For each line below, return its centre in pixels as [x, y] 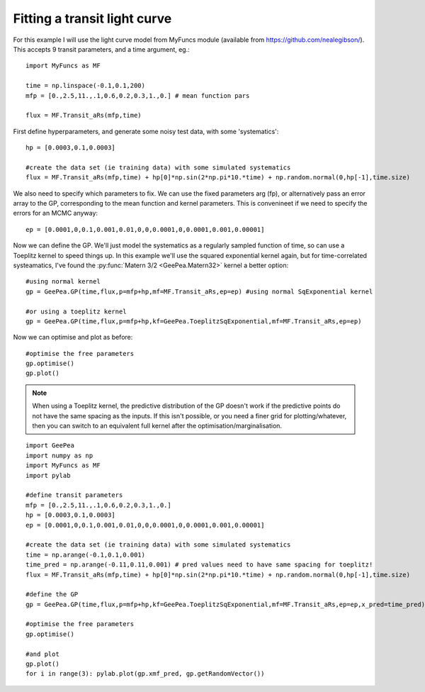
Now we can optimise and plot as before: [73, 337]
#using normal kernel [63, 281]
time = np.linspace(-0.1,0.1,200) [85, 86]
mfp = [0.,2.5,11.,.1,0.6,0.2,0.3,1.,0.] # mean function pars [138, 95]
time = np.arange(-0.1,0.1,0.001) [85, 554]
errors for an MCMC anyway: [56, 213]
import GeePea [50, 446]
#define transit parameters [74, 495]
